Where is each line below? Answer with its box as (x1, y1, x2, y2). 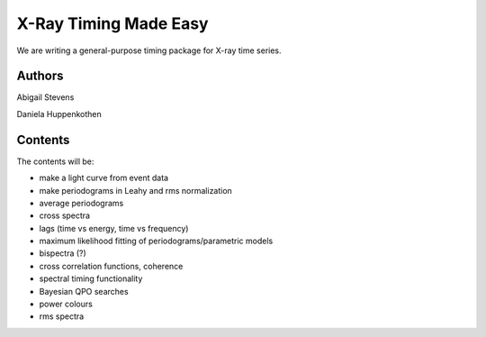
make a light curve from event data (39, 172, 169, 184)
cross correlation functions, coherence (39, 260, 184, 271)
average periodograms (39, 197, 124, 208)
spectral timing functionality (39, 273, 143, 284)
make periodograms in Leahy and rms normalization (39, 185, 233, 196)
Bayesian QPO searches (39, 286, 130, 296)
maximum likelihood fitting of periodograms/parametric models (39, 235, 274, 247)
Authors (16, 68, 64, 84)
